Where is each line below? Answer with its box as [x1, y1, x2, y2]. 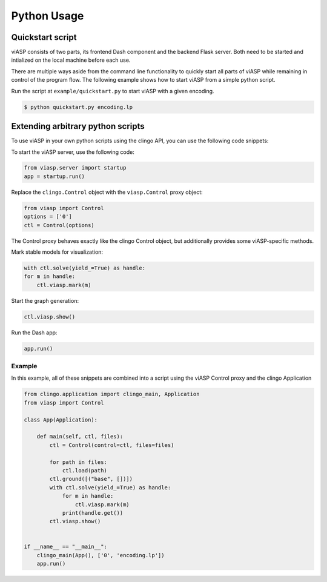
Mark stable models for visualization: [11, 248, 103, 256]
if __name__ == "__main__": [24, 543, 107, 551]
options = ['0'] [24, 213, 73, 220]
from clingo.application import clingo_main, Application [24, 391, 200, 398]
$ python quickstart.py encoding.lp [24, 104, 133, 110]
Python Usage [11, 9, 84, 22]
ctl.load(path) [62, 467, 107, 474]
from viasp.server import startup [24, 164, 127, 171]
